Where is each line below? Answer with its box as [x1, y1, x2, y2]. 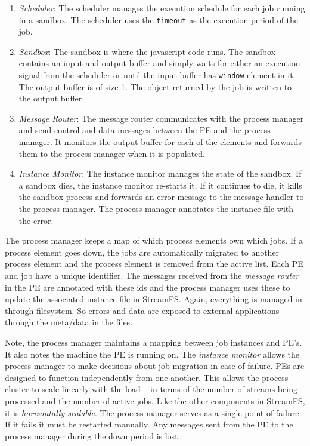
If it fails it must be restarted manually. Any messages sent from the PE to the [5, 418, 293, 430]
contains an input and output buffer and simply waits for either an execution [18, 57, 300, 69]
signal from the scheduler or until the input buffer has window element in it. [18, 69, 296, 81]
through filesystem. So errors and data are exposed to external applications [5, 304, 280, 316]
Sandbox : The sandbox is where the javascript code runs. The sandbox [18, 45, 276, 57]
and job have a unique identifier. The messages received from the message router [5, 269, 299, 281]
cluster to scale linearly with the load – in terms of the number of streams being [5, 383, 297, 395]
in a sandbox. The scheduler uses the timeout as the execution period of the [18, 13, 299, 26]
